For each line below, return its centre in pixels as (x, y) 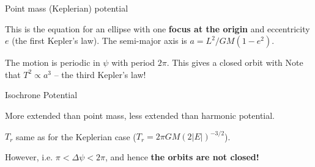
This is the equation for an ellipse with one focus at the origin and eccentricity (157, 28)
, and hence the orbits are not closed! (182, 156)
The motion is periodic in (53, 62)
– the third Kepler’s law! (100, 74)
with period (133, 62)
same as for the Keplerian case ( (76, 136)
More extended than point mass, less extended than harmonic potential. (140, 115)
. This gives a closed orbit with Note (235, 62)
